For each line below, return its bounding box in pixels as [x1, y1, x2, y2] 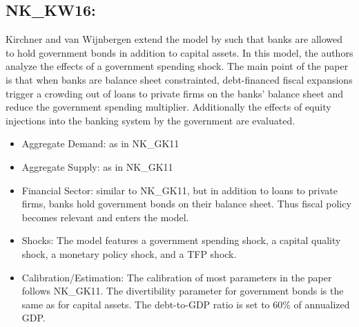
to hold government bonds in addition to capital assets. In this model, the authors [6, 45, 353, 59]
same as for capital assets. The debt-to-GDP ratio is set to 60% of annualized [21, 297, 350, 311]
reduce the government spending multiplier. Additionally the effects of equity [6, 100, 331, 114]
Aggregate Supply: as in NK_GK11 [21, 159, 173, 174]
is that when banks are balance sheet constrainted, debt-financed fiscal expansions [6, 72, 353, 86]
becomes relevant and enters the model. [21, 209, 189, 224]
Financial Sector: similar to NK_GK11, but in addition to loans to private [21, 183, 338, 197]
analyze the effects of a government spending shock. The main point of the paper [6, 59, 349, 73]
